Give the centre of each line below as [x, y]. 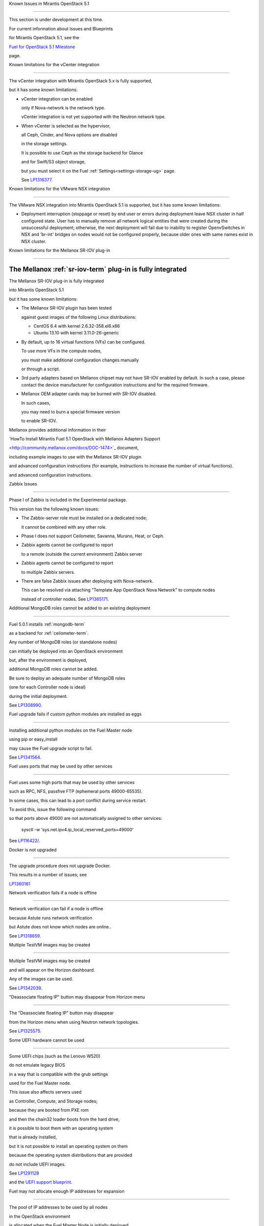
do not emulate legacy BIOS [37, 1065]
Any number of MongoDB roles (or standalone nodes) [63, 642]
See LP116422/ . [24, 841]
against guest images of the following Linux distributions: [79, 317]
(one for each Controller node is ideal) [47, 687]
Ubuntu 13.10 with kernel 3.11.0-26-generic [76, 333]
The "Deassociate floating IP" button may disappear [62, 1013]
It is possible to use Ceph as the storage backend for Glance [82, 153]
